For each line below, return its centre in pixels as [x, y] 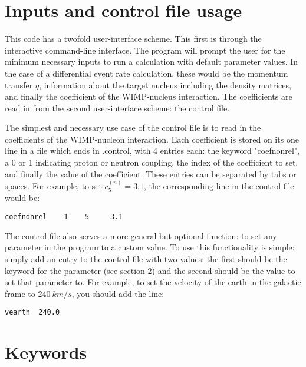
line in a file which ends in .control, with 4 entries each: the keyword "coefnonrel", [152, 151]
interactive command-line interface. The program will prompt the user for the [145, 50]
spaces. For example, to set [53, 186]
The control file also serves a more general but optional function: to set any [141, 235]
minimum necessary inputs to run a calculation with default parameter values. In [152, 62]
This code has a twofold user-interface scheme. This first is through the [133, 39]
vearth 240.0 [32, 313]
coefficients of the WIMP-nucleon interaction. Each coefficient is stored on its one [152, 139]
